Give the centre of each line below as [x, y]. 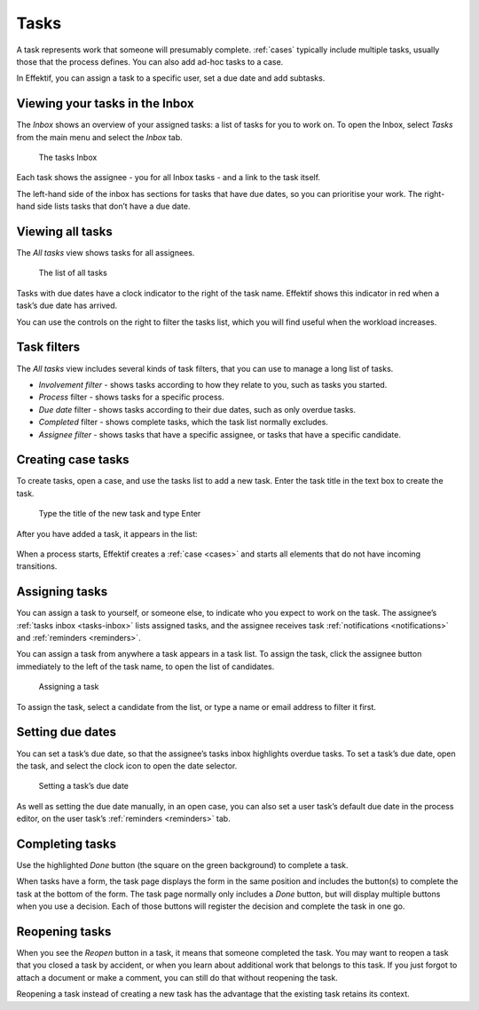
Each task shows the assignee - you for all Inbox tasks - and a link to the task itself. [169, 178]
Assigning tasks [62, 592]
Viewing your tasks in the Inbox [105, 103]
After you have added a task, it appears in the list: [107, 533]
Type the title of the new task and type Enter [120, 514]
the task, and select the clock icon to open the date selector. [127, 765]
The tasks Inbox [68, 158]
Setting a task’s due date [83, 786]
